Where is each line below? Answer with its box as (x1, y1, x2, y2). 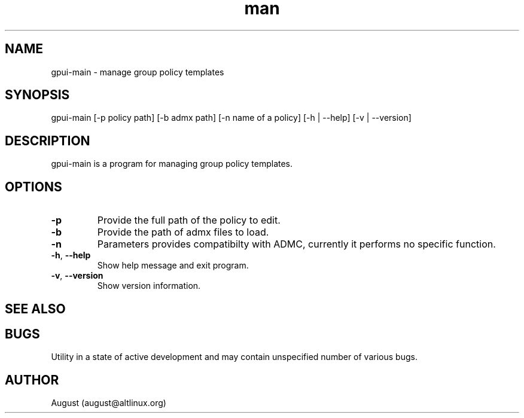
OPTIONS (5, 179, 62, 194)
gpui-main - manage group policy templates (51, 66, 224, 77)
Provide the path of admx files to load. (97, 226, 269, 239)
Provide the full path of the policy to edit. (97, 214, 281, 227)
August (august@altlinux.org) (51, 398, 166, 408)
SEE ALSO (5, 301, 66, 316)
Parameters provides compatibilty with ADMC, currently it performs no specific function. (97, 238, 496, 251)
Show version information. (97, 280, 201, 291)
